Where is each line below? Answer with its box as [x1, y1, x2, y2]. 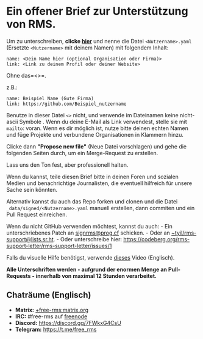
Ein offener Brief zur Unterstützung [6, 4, 188, 18]
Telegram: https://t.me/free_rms [15, 326, 97, 333]
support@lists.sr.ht [6, 235, 54, 242]
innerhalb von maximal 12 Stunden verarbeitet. [35, 272, 157, 279]
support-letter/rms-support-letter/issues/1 [6, 242, 112, 249]
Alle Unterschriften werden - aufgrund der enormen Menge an [6, 266, 168, 273]
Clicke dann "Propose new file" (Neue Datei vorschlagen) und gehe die [6, 142, 187, 150]
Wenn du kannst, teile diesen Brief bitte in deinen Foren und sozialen [6, 173, 179, 180]
